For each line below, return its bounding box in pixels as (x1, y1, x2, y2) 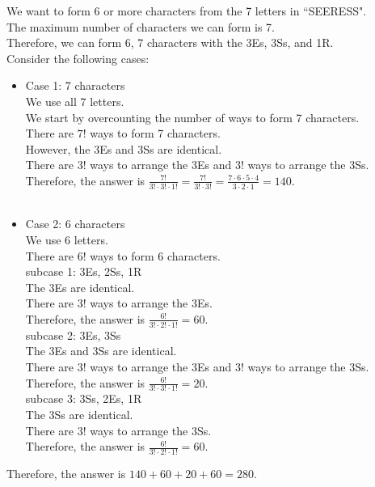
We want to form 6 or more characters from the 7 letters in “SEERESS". (6, 2, 367, 19)
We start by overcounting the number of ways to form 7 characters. (25, 108, 360, 125)
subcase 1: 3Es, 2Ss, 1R (25, 263, 142, 280)
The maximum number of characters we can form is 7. (6, 18, 275, 35)
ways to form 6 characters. (90, 247, 221, 264)
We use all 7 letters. (25, 92, 124, 109)
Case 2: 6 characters (25, 215, 125, 232)
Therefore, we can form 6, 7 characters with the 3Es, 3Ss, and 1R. (6, 34, 334, 51)
